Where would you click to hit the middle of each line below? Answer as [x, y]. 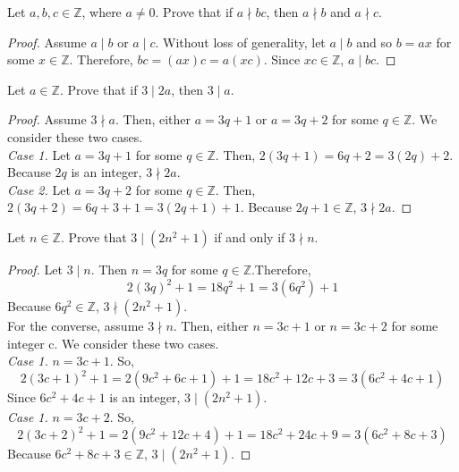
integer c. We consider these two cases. [113, 343]
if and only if [250, 236]
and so [374, 42]
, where [102, 12]
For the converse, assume [76, 326]
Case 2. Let [39, 189]
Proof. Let [35, 269]
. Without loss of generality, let [240, 42]
